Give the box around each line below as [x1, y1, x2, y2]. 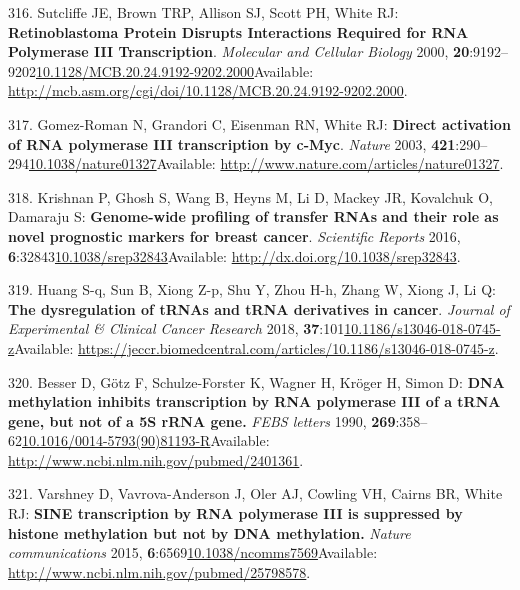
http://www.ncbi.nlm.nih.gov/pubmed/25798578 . [8, 561, 311, 582]
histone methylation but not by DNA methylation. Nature [8, 522, 411, 543]
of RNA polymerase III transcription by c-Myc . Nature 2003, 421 [8, 133, 456, 154]
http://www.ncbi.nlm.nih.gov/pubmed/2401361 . [8, 449, 304, 470]
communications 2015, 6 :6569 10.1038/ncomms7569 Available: [8, 542, 378, 563]
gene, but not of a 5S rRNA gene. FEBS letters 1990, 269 [8, 410, 396, 431]
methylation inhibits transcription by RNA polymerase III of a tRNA [8, 391, 501, 412]
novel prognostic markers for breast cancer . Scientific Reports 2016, [8, 225, 461, 246]
